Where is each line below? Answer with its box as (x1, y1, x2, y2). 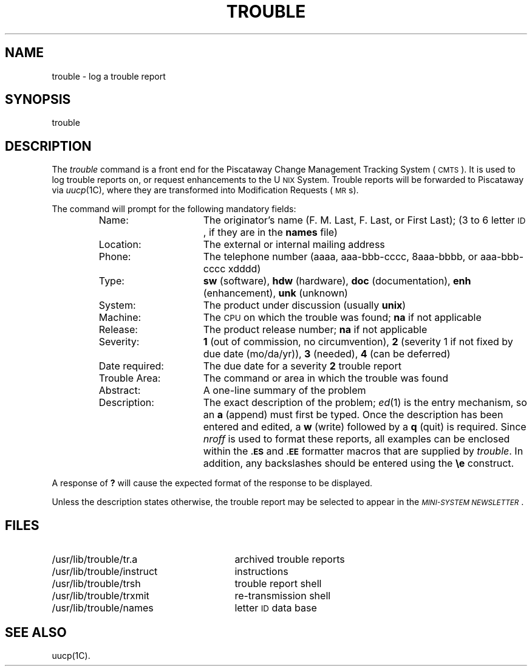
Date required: (98, 360, 164, 373)
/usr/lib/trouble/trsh (52, 577, 141, 590)
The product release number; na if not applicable (203, 323, 428, 336)
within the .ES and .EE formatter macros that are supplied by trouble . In (203, 445, 523, 458)
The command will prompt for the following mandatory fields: (52, 204, 296, 215)
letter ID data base (234, 602, 317, 614)
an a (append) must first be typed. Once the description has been (203, 408, 503, 421)
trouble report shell (234, 577, 322, 590)
